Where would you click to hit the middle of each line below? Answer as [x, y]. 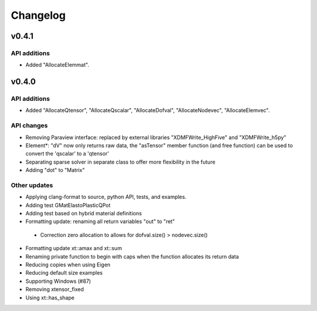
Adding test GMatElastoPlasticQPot [68, 205]
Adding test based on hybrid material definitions [84, 214]
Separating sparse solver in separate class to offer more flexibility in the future [120, 162]
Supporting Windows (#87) [58, 281]
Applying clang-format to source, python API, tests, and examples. [106, 197]
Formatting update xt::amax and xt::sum [74, 248]
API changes [29, 126]
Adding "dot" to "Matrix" [55, 170]
